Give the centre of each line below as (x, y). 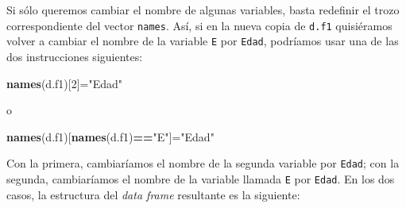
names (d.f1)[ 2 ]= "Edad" (65, 83)
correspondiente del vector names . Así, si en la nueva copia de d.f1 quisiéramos (199, 25)
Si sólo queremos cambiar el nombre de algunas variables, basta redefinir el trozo (203, 10)
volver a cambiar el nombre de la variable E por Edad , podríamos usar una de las (203, 41)
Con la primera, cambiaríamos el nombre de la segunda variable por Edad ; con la (203, 163)
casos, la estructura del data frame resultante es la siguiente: (153, 194)
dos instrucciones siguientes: (75, 56)
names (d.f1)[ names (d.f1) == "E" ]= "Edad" (110, 136)
